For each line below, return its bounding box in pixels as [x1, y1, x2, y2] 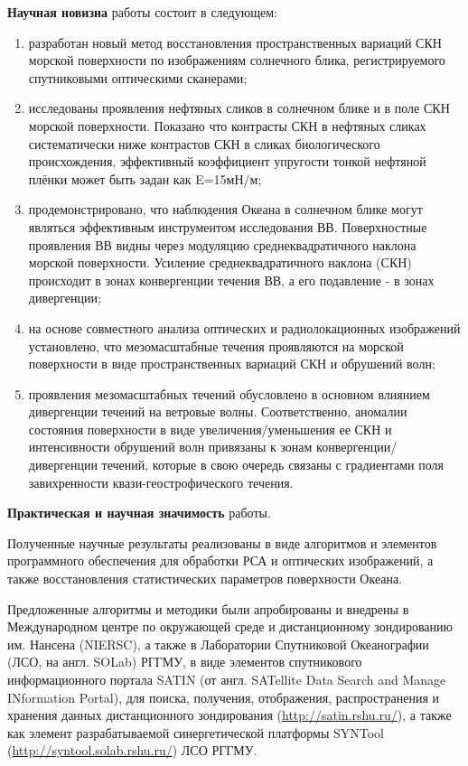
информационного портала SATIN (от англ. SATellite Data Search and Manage [7, 670, 446, 688]
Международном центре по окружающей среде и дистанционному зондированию [7, 617, 453, 636]
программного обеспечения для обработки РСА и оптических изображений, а [7, 551, 434, 570]
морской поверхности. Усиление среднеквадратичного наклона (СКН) [28, 253, 412, 272]
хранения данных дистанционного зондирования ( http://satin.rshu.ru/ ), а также [7, 705, 452, 724]
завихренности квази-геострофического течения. [28, 472, 294, 491]
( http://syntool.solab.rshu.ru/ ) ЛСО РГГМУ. [7, 741, 257, 760]
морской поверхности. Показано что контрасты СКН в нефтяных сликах [28, 116, 426, 135]
